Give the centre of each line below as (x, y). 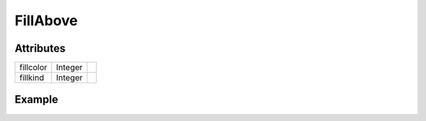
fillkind (32, 78)
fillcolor (33, 68)
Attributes (40, 48)
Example (36, 99)
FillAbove (46, 20)
